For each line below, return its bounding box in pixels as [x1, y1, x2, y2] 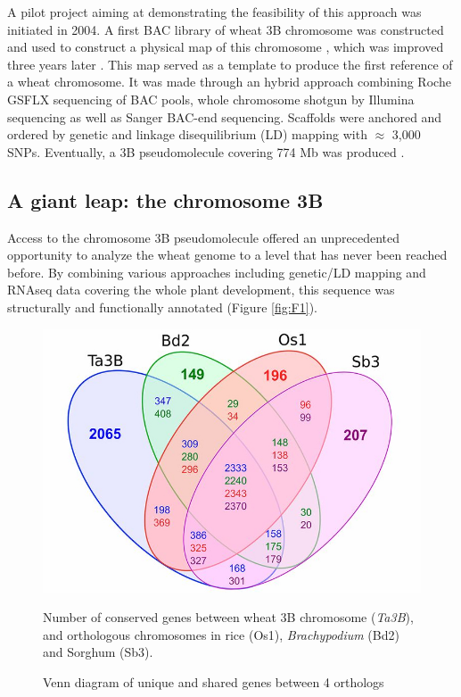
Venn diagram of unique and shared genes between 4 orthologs [43, 672, 384, 691]
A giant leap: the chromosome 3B [7, 186, 324, 213]
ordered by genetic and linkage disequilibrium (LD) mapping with [7, 125, 367, 144]
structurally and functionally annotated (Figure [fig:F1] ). [7, 297, 317, 316]
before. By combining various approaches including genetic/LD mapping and [7, 262, 426, 281]
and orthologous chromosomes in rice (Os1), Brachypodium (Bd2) [43, 625, 399, 643]
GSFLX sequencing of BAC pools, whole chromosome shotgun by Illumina [7, 89, 415, 108]
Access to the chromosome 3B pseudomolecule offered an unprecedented [7, 228, 399, 246]
